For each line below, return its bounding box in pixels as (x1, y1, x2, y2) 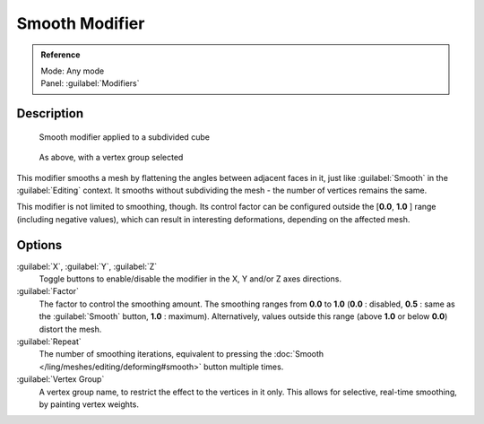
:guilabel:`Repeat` (16, 336, 82, 347)
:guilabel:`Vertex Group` (16, 374, 105, 385)
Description (16, 106, 84, 121)
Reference (40, 49, 81, 60)
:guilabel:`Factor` (16, 286, 80, 297)
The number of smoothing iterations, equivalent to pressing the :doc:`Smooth (39, 349, 324, 359)
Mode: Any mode (40, 65, 105, 76)
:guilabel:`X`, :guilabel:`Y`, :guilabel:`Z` (16, 261, 158, 272)
